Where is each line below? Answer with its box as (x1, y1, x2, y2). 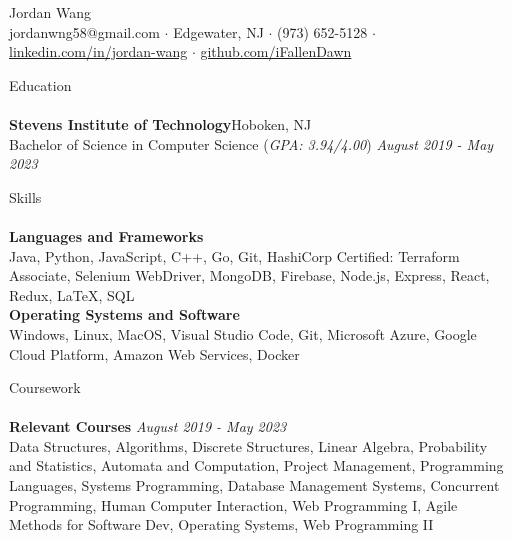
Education (9, 74, 72, 95)
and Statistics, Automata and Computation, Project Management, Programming (9, 455, 504, 476)
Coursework (9, 377, 81, 398)
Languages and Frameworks (9, 225, 204, 246)
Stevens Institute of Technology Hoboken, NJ (9, 113, 312, 134)
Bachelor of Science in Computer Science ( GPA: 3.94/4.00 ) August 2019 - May (9, 133, 494, 154)
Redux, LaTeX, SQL (9, 284, 135, 305)
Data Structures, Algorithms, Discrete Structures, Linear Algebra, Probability (9, 435, 488, 456)
